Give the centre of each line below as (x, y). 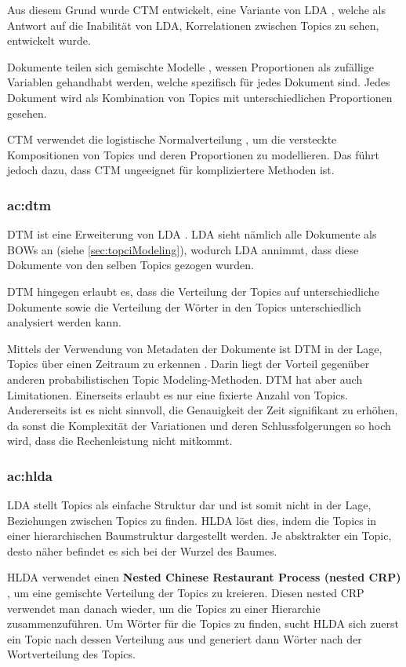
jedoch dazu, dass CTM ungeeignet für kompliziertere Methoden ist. (171, 170)
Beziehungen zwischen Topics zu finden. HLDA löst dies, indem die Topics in (192, 520)
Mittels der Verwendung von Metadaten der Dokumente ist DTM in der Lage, (195, 348)
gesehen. (27, 113)
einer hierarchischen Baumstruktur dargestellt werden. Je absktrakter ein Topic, (199, 536)
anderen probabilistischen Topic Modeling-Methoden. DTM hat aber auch (185, 379)
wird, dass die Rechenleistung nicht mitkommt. (120, 441)
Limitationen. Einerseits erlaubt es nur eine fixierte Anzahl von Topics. (178, 394)
